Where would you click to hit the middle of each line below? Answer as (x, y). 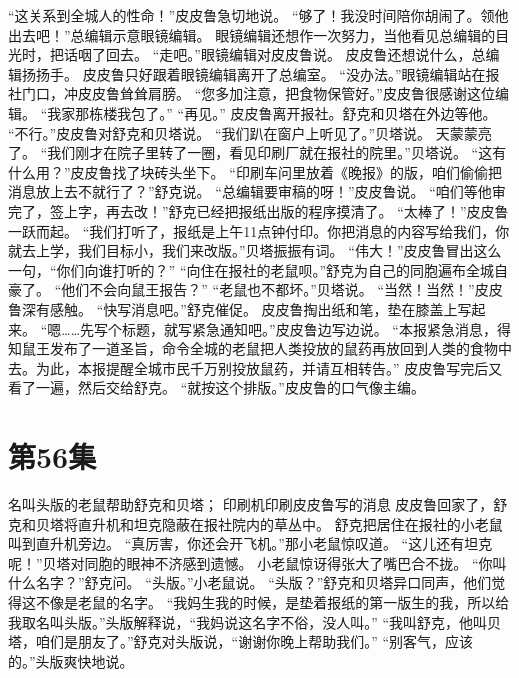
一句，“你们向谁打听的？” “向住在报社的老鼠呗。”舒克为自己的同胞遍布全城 (251, 269)
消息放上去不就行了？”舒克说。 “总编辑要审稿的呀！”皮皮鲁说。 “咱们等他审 (257, 191)
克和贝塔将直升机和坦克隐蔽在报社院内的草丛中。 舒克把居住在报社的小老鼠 (255, 523)
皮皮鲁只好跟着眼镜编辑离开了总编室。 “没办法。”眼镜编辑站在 (284, 73)
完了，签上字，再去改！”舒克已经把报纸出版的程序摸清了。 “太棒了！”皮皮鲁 (258, 210)
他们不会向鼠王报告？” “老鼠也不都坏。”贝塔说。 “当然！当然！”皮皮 (282, 289)
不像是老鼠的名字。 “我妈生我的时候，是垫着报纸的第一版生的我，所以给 (272, 601)
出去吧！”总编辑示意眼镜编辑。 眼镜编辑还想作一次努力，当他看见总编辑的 (252, 34)
